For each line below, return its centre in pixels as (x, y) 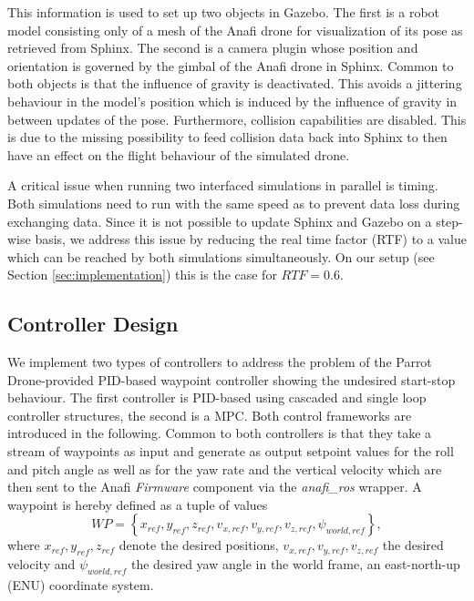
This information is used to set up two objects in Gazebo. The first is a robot (224, 12)
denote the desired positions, (199, 545)
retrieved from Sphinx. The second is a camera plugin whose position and (213, 48)
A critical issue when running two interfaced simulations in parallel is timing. (223, 185)
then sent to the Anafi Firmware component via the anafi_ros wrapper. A (215, 487)
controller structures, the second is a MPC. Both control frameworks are (210, 415)
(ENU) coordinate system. (81, 585)
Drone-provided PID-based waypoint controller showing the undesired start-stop (232, 379)
